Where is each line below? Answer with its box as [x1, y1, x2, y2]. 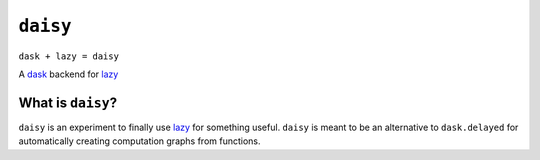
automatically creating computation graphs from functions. [18, 135, 261, 147]
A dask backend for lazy [18, 68, 119, 80]
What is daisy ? [18, 94, 118, 111]
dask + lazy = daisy [18, 50, 120, 62]
